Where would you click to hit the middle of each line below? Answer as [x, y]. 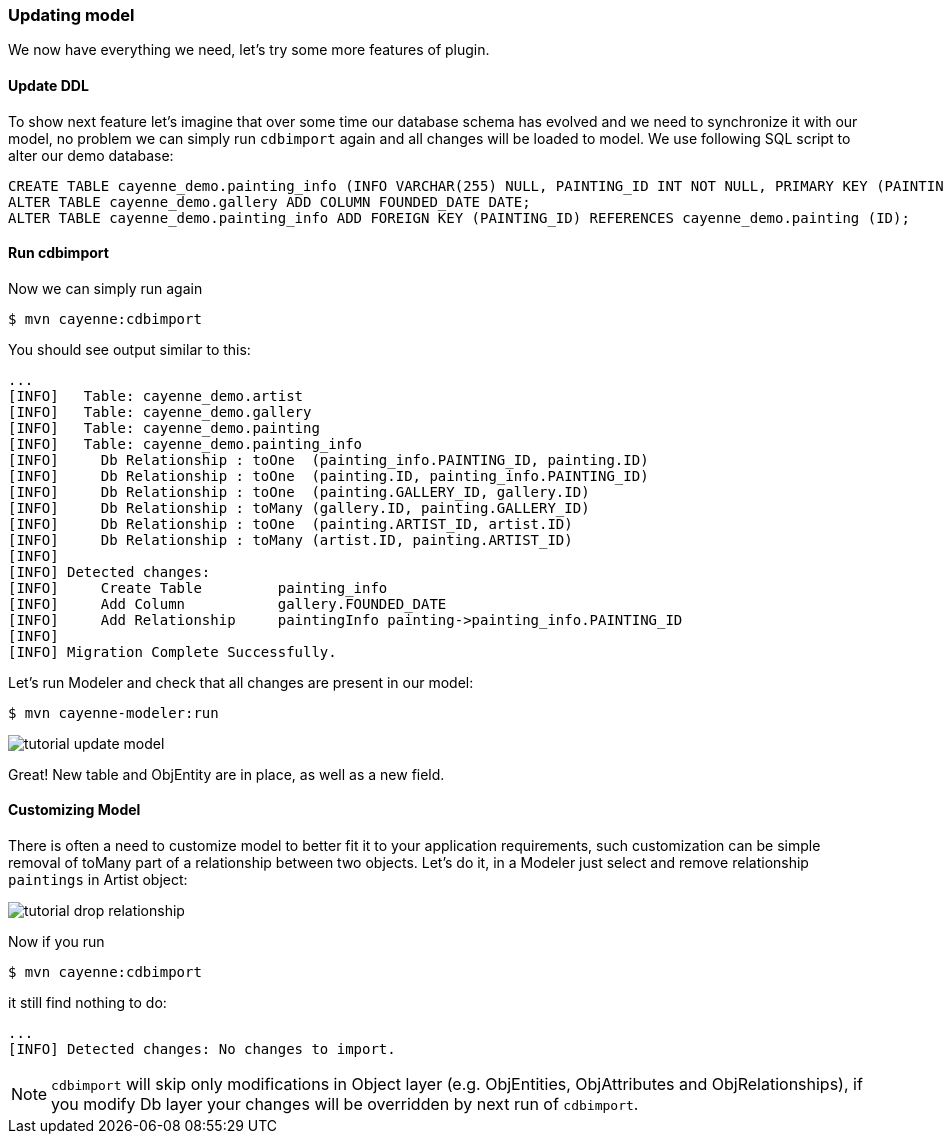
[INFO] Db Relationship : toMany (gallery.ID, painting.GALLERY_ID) [299, 507]
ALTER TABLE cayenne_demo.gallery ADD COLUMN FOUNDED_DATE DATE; [269, 201]
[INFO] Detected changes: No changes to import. [202, 1049]
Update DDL [48, 85]
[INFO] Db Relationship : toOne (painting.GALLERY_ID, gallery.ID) [299, 491]
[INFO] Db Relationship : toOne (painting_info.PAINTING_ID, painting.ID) [328, 459]
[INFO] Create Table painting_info [198, 587]
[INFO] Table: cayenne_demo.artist [156, 395]
